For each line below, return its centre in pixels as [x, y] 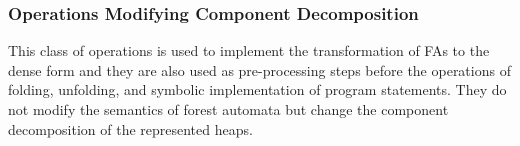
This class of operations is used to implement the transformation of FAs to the [249, 50]
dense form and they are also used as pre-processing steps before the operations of [259, 69]
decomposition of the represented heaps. [130, 128]
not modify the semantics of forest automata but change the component [228, 109]
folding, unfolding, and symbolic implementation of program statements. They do [257, 89]
